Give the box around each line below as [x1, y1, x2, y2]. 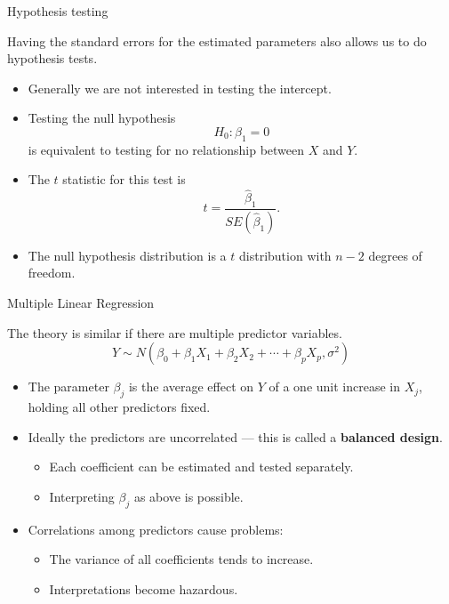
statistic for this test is [62, 170, 186, 189]
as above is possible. [133, 487, 244, 505]
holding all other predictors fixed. [28, 398, 211, 416]
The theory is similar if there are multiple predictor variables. [7, 323, 342, 342]
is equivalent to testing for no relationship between [28, 140, 305, 158]
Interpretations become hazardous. [49, 579, 238, 598]
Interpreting [49, 487, 115, 505]
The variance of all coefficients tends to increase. [49, 550, 314, 568]
